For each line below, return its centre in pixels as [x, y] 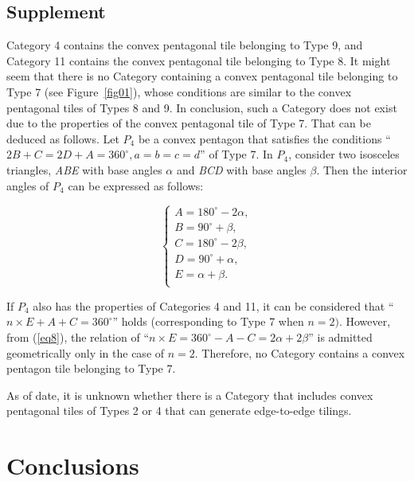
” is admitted [340, 337]
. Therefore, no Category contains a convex [300, 352]
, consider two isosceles [344, 154]
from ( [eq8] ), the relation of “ [78, 337]
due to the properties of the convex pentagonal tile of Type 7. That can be [189, 123]
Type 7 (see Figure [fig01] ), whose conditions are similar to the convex [179, 91]
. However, [365, 321]
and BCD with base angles [241, 169]
